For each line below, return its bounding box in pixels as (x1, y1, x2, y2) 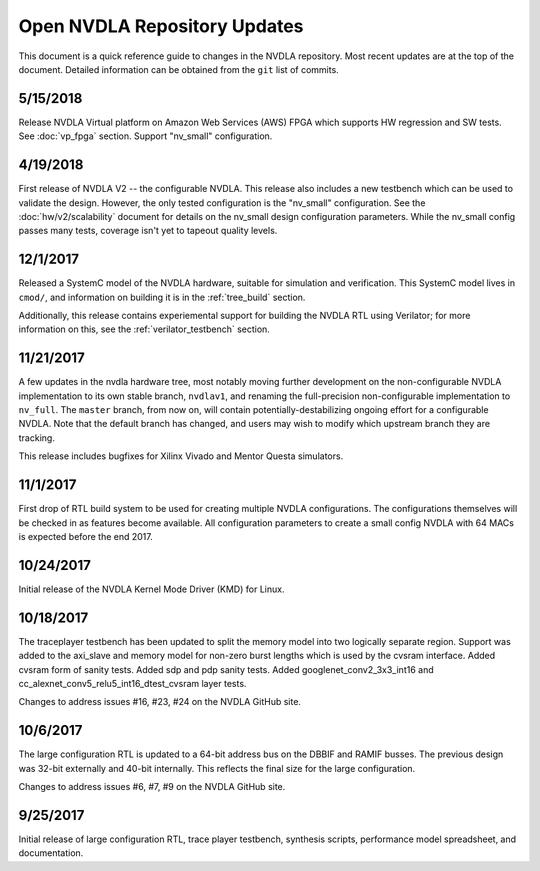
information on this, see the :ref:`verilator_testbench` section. (18, 323, 270, 335)
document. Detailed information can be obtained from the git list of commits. (18, 63, 339, 75)
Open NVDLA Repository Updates (18, 15, 304, 37)
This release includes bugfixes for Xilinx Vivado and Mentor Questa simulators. (18, 450, 344, 462)
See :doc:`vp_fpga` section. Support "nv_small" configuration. (18, 130, 273, 142)
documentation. (18, 847, 84, 859)
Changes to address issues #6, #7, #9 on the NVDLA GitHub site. (18, 781, 286, 792)
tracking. (18, 431, 55, 444)
